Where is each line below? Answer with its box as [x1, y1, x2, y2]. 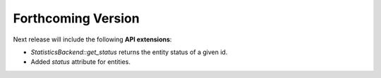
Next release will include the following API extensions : [13, 35, 172, 44]
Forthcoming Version [13, 11, 140, 26]
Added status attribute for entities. [30, 58, 131, 66]
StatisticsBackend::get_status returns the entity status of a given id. [30, 48, 228, 56]
